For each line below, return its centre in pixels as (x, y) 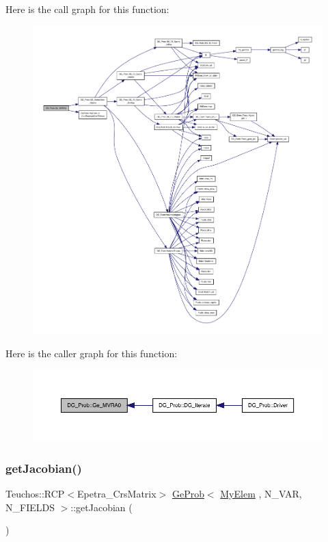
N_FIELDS (30, 507)
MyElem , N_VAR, (261, 493)
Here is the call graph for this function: (87, 9)
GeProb (188, 493)
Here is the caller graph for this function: (92, 353)
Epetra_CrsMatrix (117, 493)
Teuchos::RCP (35, 493)
